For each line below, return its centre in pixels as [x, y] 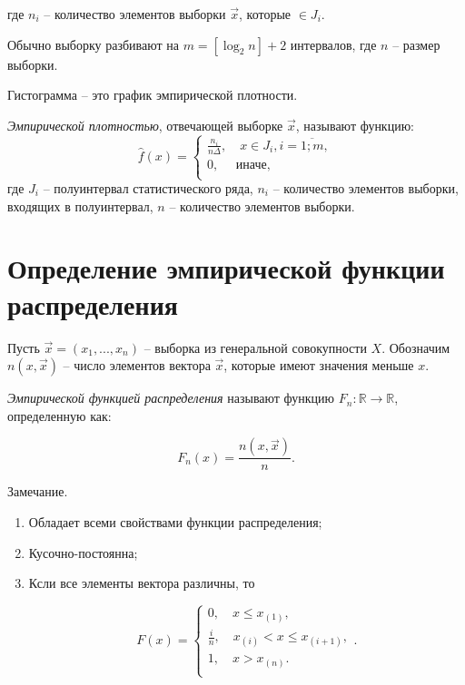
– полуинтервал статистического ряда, [148, 188]
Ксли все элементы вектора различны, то [142, 583]
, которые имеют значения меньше [319, 365]
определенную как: [59, 415]
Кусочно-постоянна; [83, 552]
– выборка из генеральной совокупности [255, 347]
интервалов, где [333, 44]
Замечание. [38, 491]
